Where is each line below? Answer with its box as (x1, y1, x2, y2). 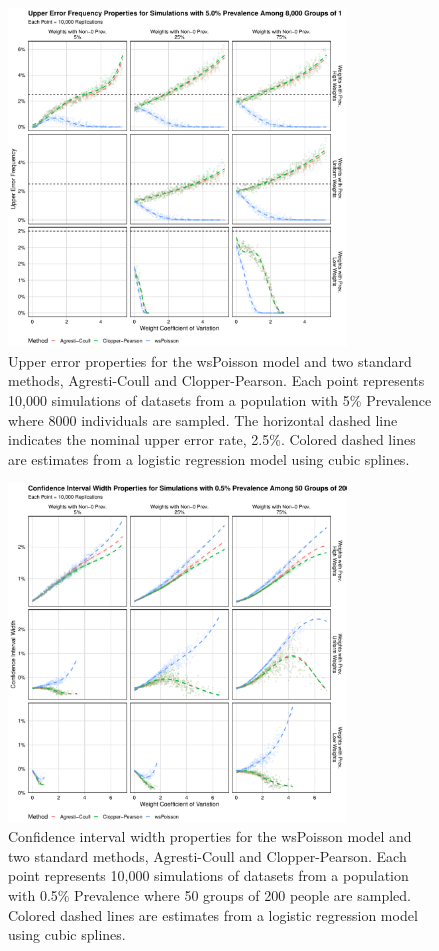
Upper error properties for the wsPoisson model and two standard (8, 350, 412, 371)
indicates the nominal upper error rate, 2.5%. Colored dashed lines (8, 429, 416, 450)
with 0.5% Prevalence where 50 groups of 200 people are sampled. (8, 884, 411, 905)
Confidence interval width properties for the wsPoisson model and (8, 826, 412, 847)
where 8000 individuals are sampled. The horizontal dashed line (8, 409, 398, 430)
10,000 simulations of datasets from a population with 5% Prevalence (8, 389, 432, 410)
